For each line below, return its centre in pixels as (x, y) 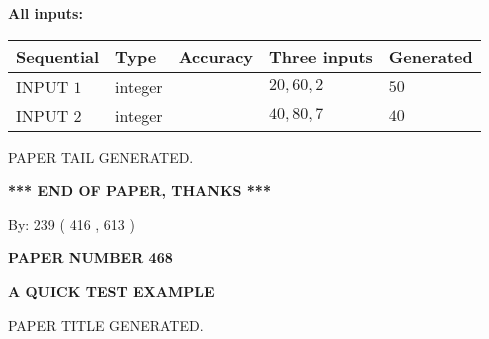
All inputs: (45, 13)
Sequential (58, 56)
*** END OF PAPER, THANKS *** (139, 190)
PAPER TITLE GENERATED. (106, 324)
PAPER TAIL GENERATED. (101, 156)
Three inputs (321, 56)
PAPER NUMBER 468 (90, 257)
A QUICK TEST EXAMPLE (111, 290)
